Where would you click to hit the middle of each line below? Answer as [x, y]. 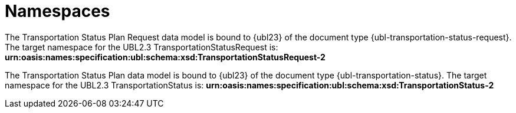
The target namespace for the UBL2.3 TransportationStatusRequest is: [142, 47]
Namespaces [57, 11]
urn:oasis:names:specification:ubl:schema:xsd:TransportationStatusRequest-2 [165, 57]
